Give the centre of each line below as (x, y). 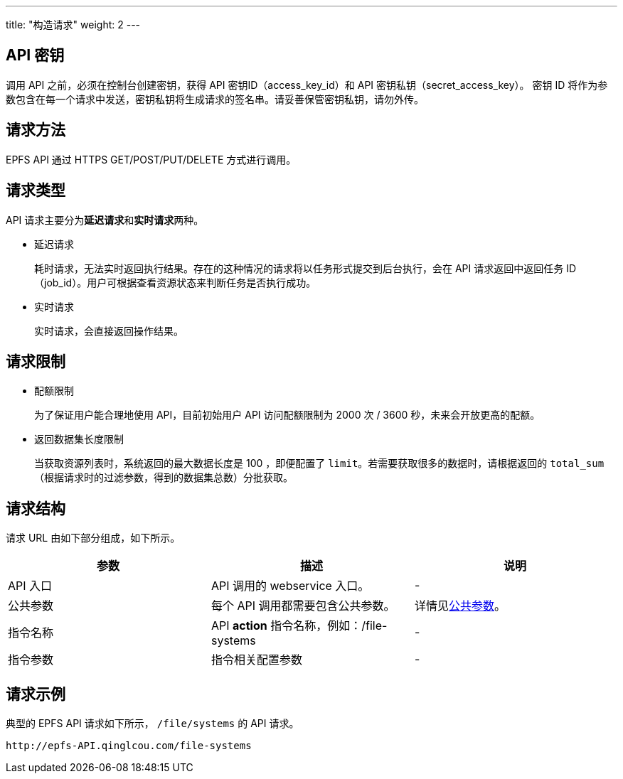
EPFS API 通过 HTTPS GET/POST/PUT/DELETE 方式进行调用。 (151, 159)
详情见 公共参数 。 (460, 606)
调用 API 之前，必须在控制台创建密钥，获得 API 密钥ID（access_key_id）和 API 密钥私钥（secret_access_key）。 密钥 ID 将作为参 (307, 85)
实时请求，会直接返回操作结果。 (109, 331)
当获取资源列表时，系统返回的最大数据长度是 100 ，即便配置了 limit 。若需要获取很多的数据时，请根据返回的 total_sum (319, 463)
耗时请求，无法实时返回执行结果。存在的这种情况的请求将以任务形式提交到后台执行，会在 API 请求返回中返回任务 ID (305, 268)
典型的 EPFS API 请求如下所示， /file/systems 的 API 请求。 (153, 724)
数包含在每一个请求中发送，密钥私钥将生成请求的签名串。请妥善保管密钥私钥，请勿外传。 (215, 99)
